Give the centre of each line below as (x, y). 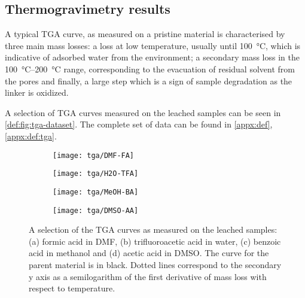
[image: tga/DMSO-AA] (96, 210)
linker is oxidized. (37, 92)
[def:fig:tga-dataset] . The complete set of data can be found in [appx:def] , (139, 124)
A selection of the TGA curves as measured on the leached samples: (153, 229)
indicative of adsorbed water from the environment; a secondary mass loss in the (152, 57)
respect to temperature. (72, 288)
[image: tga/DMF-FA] (94, 155)
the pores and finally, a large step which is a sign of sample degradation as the (149, 80)
